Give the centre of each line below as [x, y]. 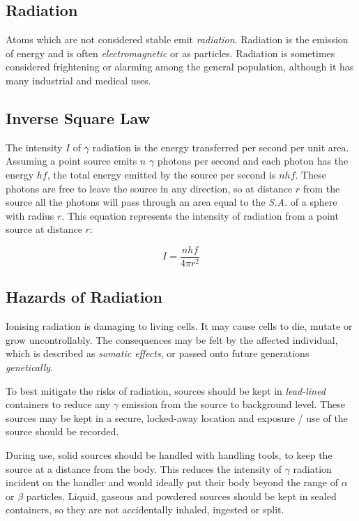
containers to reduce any [58, 404]
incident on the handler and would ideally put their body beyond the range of [172, 482]
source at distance [44, 229]
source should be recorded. [62, 431]
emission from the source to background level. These [233, 404]
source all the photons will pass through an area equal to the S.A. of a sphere [171, 202]
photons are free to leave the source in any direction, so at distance [149, 188]
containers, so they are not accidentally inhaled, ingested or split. [145, 509]
